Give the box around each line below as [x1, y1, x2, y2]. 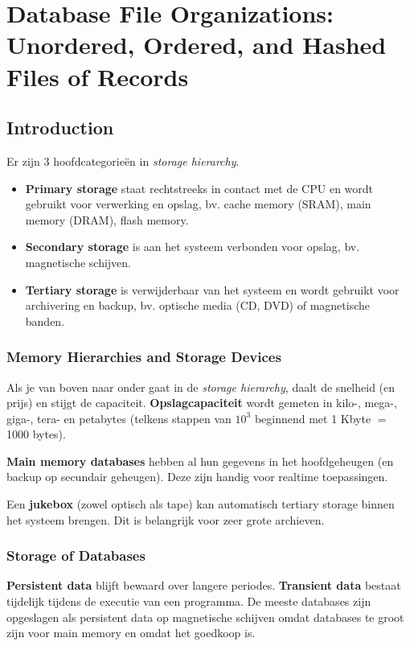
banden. [25, 312, 65, 329]
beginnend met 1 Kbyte [254, 409, 371, 426]
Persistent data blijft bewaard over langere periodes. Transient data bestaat [6, 577, 401, 594]
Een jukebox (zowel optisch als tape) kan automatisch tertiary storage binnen [6, 496, 395, 512]
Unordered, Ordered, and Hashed [6, 28, 387, 61]
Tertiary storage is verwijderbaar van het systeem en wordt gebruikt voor [25, 281, 400, 298]
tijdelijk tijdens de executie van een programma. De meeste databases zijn [6, 593, 371, 610]
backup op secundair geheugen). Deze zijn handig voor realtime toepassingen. [6, 468, 388, 485]
